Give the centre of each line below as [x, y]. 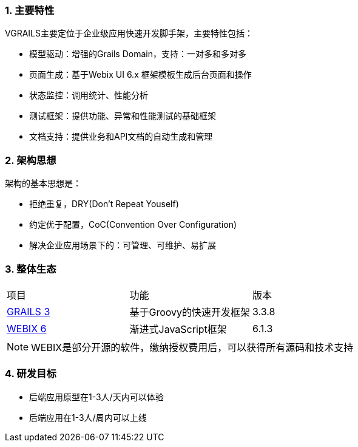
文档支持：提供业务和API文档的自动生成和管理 [121, 137]
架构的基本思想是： [43, 183]
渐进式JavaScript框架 [178, 329]
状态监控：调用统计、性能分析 [89, 95]
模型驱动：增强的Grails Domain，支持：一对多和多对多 [138, 54]
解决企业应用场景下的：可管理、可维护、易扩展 [123, 245]
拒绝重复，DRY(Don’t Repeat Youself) [104, 204]
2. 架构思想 [31, 160]
